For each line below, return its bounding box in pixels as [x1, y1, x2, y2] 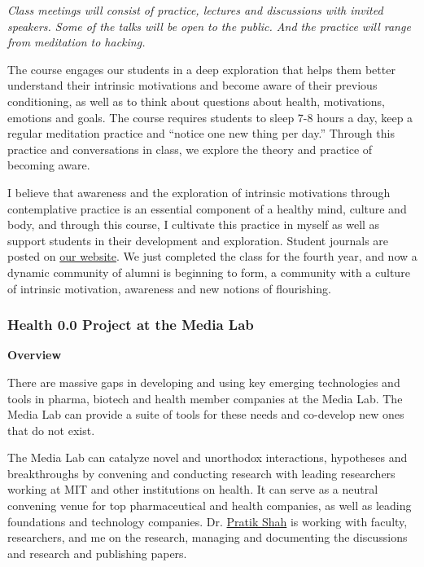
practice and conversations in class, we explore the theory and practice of [7, 140, 373, 157]
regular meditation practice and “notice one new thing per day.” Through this [7, 125, 395, 142]
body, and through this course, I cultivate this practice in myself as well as [7, 216, 380, 233]
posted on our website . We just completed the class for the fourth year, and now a [7, 248, 417, 265]
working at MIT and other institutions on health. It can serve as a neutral [7, 481, 378, 498]
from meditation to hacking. [7, 33, 146, 51]
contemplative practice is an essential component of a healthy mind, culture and [7, 200, 407, 217]
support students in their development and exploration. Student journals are [7, 231, 389, 248]
